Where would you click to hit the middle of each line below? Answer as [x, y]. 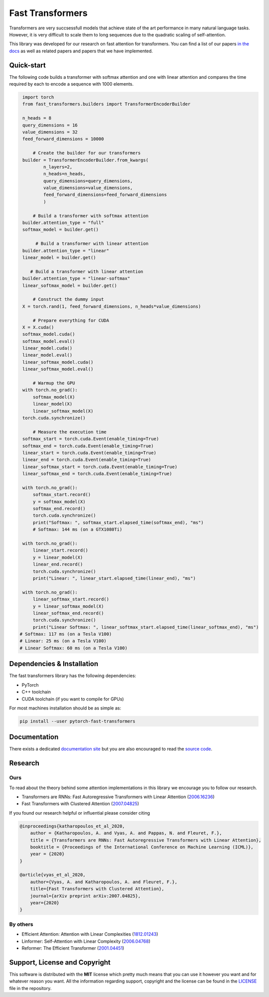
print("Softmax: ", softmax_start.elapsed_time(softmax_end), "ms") [118, 522]
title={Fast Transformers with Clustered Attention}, [97, 889]
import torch [38, 97]
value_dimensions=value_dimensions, [88, 188]
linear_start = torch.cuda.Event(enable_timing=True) [89, 453]
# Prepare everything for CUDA [71, 320]
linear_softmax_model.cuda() [58, 362]
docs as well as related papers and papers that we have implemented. [81, 51]
